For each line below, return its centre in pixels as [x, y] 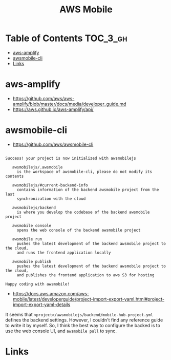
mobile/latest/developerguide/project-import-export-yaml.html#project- [89, 299]
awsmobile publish [32, 261]
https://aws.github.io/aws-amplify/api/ [53, 109]
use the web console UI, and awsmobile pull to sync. [61, 331]
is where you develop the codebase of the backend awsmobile [83, 212]
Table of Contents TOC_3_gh [66, 38]
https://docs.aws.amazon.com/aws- [51, 293]
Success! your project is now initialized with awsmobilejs [71, 158]
